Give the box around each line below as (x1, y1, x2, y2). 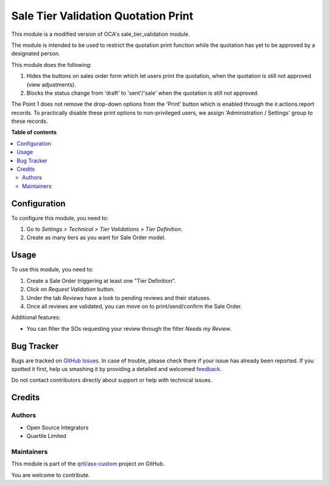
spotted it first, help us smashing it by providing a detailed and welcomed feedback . (11, 366, 222, 373)
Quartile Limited (26, 432, 66, 439)
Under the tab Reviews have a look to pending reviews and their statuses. (26, 294, 211, 301)
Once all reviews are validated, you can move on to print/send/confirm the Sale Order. (26, 302, 242, 310)
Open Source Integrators (26, 423, 89, 431)
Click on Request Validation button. (26, 286, 115, 293)
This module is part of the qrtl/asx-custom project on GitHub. (11, 460, 165, 468)
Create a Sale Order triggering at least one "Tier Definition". (26, 277, 176, 284)
